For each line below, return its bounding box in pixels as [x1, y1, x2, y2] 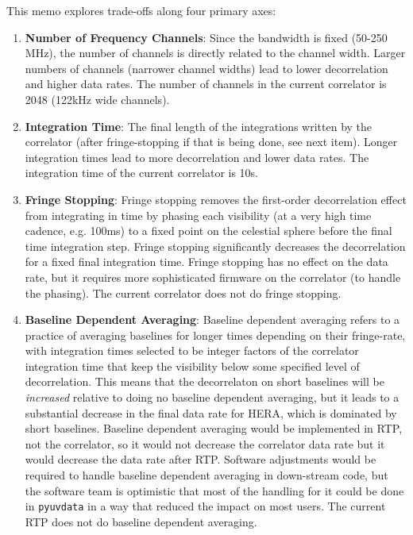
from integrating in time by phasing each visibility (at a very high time [25, 206, 372, 223]
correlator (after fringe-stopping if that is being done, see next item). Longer [25, 133, 398, 150]
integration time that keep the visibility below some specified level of [25, 357, 360, 374]
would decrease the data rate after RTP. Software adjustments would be [25, 451, 376, 468]
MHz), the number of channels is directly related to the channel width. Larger [25, 44, 406, 61]
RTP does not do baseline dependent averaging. [25, 513, 257, 529]
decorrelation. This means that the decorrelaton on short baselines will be [25, 373, 384, 390]
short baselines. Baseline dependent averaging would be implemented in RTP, [25, 420, 403, 437]
